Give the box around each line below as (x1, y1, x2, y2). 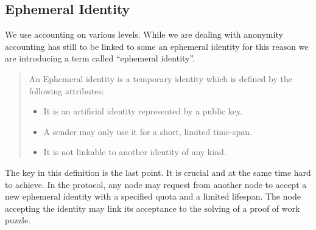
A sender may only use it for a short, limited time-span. (43, 125, 252, 138)
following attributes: (29, 84, 104, 97)
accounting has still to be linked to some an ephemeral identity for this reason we (5, 40, 309, 52)
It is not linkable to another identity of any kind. (43, 145, 226, 158)
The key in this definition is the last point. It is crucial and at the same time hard (5, 166, 311, 178)
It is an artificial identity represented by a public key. (43, 105, 243, 117)
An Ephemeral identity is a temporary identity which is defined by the (29, 72, 292, 85)
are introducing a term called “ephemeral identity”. (5, 52, 195, 64)
